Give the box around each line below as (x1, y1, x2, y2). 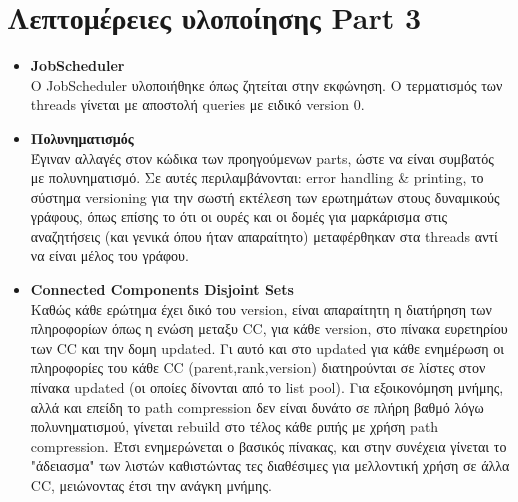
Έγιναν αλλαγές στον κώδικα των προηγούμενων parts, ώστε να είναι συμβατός (30, 147, 494, 168)
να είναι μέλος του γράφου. (30, 245, 189, 266)
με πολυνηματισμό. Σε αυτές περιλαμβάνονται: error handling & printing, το (30, 167, 484, 188)
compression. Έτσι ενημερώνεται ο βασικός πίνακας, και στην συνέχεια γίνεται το (30, 435, 507, 456)
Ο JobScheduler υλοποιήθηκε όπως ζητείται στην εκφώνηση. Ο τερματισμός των (30, 74, 503, 95)
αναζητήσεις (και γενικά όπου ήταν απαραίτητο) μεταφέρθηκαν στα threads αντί (30, 225, 498, 246)
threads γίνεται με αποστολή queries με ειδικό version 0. (30, 94, 365, 115)
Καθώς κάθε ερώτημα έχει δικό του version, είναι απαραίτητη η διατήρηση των (30, 298, 492, 319)
